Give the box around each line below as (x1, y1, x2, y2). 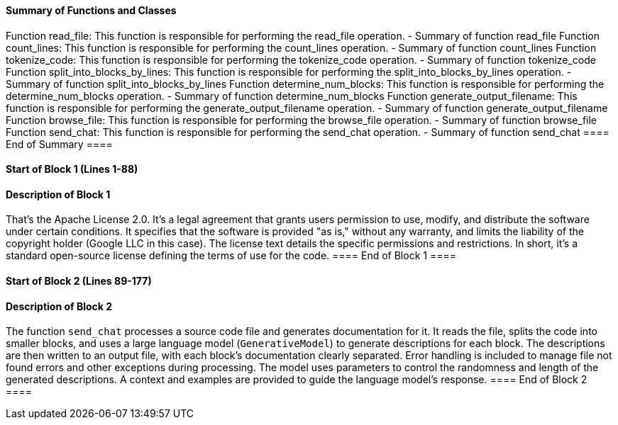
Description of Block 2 (6, 300, 113, 312)
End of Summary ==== (6, 137, 113, 150)
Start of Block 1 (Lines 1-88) (6, 163, 138, 176)
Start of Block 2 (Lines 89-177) (6, 275, 152, 288)
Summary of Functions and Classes (6, 4, 177, 16)
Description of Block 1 (6, 188, 111, 200)
